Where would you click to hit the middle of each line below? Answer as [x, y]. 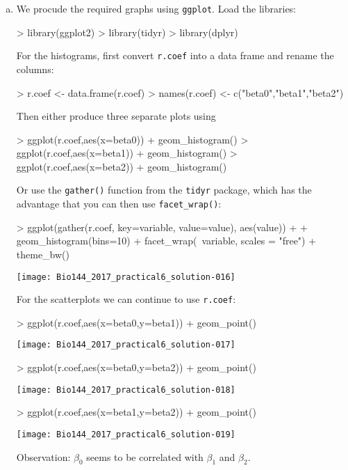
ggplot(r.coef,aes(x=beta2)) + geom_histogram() [122, 166]
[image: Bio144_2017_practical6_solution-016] [126, 277]
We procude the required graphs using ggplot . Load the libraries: [156, 8]
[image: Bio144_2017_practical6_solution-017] [126, 345]
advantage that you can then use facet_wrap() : [119, 204]
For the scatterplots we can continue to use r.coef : [126, 299]
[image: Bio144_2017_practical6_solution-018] [126, 390]
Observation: [43, 456]
